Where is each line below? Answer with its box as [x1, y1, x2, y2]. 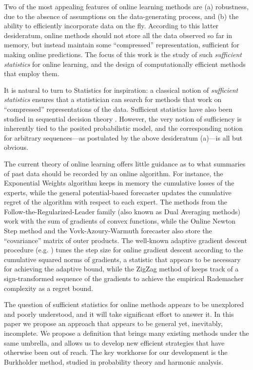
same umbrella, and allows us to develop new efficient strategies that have [4, 337, 225, 348]
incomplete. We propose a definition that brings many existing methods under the [4, 328, 249, 338]
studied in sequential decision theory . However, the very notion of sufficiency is [4, 113, 242, 123]
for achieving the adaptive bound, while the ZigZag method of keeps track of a [4, 264, 239, 274]
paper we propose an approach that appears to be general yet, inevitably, [4, 318, 223, 329]
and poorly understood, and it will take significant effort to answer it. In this [4, 308, 234, 319]
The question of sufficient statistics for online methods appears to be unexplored [4, 299, 244, 309]
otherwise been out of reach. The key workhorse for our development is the [4, 347, 228, 357]
